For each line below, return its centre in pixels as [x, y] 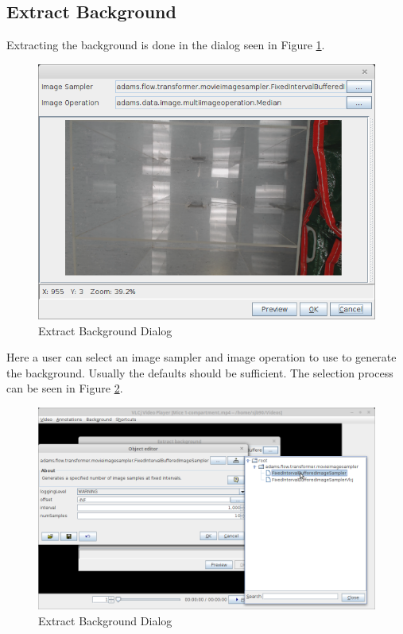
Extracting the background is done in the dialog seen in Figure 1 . [166, 45]
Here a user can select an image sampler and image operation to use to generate [201, 357]
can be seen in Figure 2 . [65, 388]
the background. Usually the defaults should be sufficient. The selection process [200, 372]
